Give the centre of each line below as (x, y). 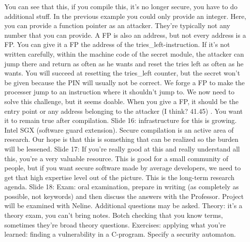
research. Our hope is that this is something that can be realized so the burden (122, 139)
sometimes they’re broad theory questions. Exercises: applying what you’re (115, 224)
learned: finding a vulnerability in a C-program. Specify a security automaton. (120, 234)
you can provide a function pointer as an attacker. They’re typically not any (117, 25)
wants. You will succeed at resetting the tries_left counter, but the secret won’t (122, 73)
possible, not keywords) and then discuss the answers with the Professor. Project (124, 196)
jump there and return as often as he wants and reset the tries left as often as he (124, 63)
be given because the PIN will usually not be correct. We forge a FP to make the (125, 82)
